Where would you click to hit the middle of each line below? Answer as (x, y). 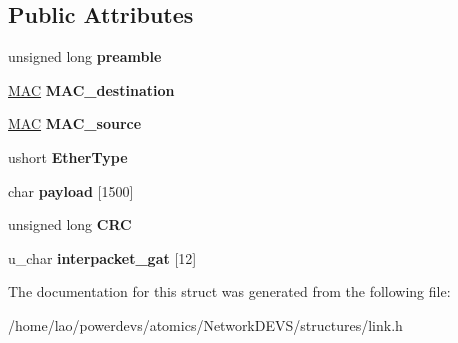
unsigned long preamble (85, 56)
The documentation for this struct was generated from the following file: (229, 291)
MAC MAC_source (75, 123)
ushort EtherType (68, 156)
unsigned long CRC (70, 224)
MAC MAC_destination (91, 89)
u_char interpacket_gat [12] (102, 257)
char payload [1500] (71, 190)
